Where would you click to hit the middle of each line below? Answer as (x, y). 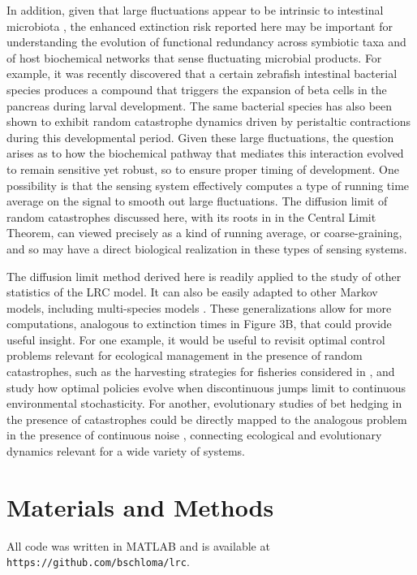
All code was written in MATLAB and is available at (138, 545)
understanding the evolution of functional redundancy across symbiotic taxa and (206, 42)
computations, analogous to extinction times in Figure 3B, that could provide (199, 324)
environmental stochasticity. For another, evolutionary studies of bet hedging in (204, 403)
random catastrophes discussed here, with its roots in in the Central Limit (191, 216)
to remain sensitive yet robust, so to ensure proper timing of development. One (203, 169)
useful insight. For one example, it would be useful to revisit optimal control (196, 339)
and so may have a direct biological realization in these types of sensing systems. (207, 248)
